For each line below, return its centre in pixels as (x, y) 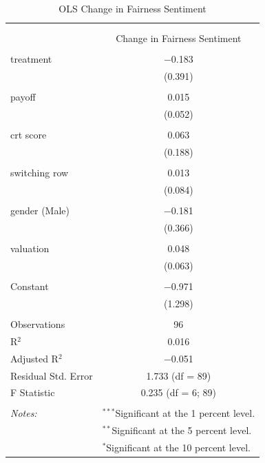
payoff (23, 97)
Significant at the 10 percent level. (178, 447)
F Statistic (33, 392)
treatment (31, 59)
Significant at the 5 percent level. (182, 430)
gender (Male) (40, 210)
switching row (40, 173)
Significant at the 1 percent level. (185, 413)
